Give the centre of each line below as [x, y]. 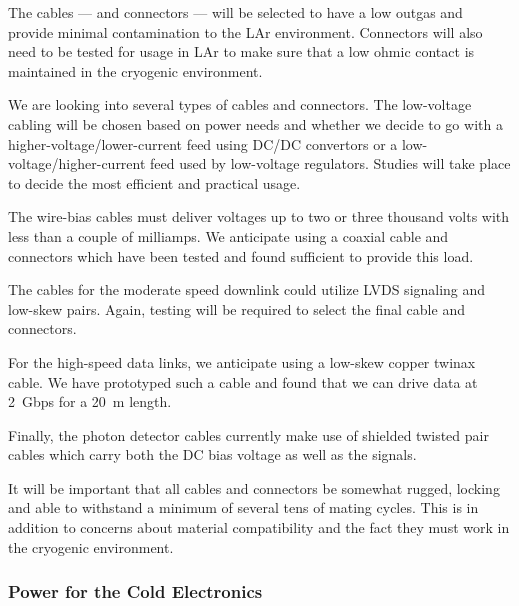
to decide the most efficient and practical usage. [154, 182]
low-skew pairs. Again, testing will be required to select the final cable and [236, 308]
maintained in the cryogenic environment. [135, 70]
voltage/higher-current [77, 163]
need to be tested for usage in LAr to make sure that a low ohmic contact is [241, 51]
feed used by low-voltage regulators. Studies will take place [330, 163]
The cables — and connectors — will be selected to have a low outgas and [235, 12]
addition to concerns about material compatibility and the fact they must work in [259, 527]
